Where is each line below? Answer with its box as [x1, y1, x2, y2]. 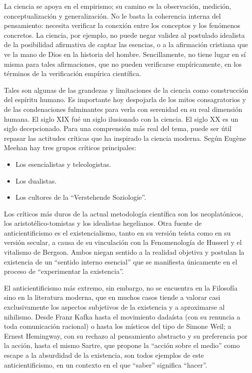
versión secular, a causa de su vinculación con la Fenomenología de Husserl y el [4, 237, 242, 247]
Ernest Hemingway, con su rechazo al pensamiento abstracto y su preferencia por [4, 330, 248, 341]
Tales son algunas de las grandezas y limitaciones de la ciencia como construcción [4, 84, 249, 95]
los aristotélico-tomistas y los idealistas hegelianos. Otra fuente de [4, 218, 202, 228]
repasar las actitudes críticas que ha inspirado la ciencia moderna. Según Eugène [4, 133, 246, 143]
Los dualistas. [15, 175, 57, 186]
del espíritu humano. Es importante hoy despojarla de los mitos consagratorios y [4, 94, 246, 105]
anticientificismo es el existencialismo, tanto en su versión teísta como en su [4, 227, 231, 238]
